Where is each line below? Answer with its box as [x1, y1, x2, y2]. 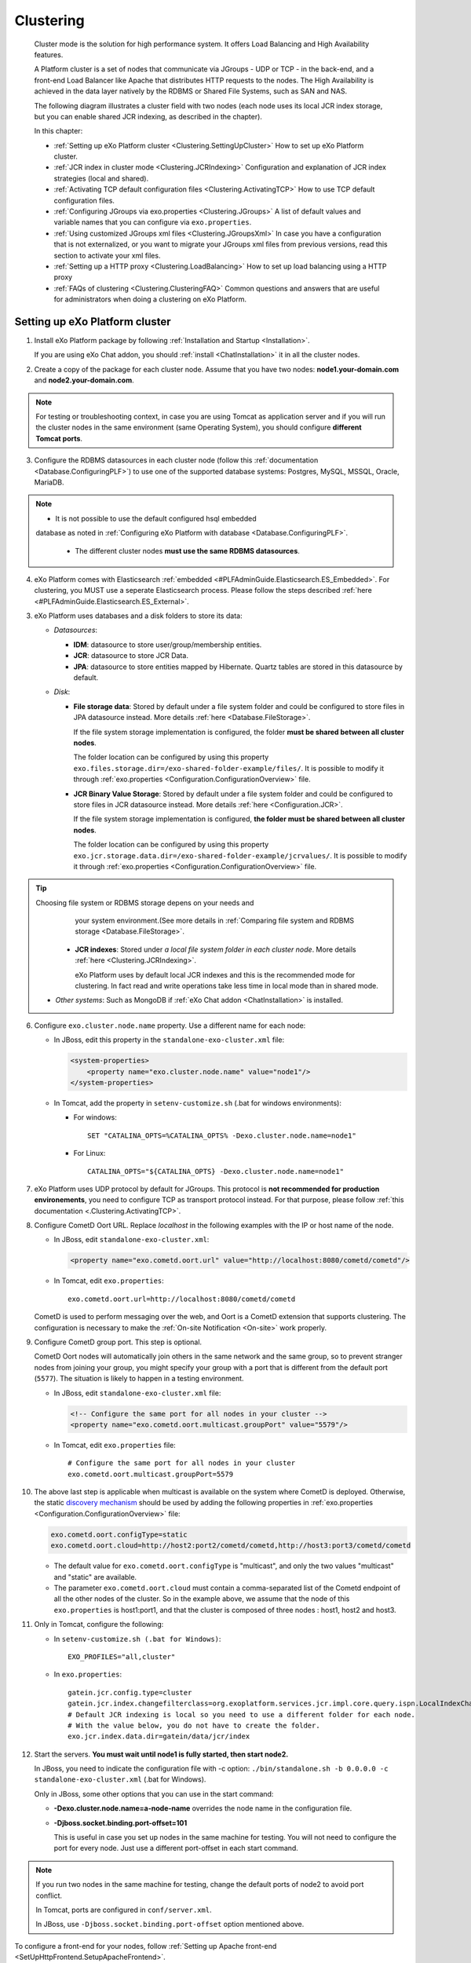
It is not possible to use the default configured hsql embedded [55, 514, 257, 523]
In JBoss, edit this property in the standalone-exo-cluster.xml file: [53, 1035, 285, 1044]
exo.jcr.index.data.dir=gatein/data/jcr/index [68, 1732, 250, 1741]
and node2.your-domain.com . [34, 375, 134, 385]
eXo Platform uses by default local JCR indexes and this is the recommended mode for [75, 970, 356, 979]
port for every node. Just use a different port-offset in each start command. [53, 1844, 298, 1853]
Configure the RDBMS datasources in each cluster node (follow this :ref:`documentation [34, 455, 319, 465]
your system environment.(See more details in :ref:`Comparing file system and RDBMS [75, 916, 355, 926]
